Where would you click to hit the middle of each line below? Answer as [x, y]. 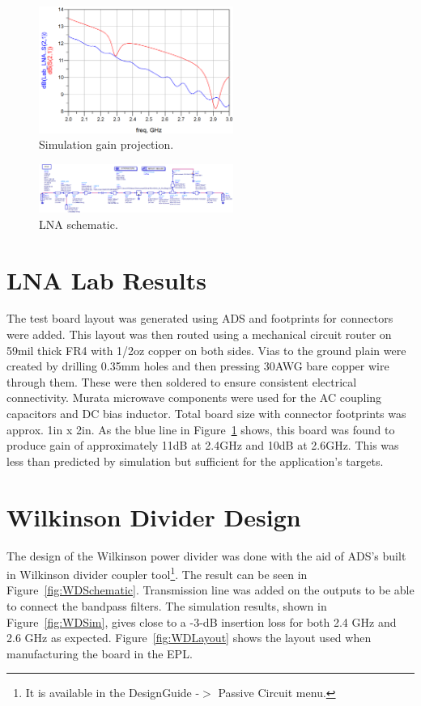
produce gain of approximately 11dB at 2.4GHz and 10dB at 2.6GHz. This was [203, 445]
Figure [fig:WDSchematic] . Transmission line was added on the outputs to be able [210, 590]
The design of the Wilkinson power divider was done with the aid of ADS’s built [206, 555]
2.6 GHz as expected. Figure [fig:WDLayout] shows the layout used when [189, 638]
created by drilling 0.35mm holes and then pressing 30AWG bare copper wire [198, 366]
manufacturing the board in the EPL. [100, 653]
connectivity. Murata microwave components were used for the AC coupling [194, 397]
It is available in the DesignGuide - [113, 693]
